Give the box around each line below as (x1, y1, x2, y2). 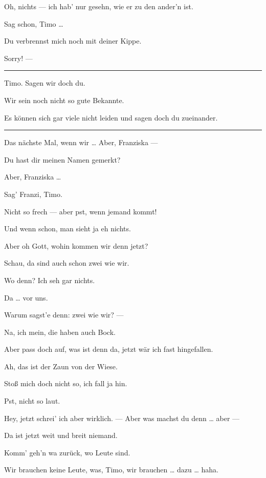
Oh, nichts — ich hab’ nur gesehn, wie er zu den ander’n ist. (4, 1, 193, 11)
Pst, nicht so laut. (4, 395, 60, 406)
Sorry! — (4, 52, 33, 63)
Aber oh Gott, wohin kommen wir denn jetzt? (4, 240, 148, 251)
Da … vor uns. (4, 292, 48, 303)
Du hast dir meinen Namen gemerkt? (4, 154, 121, 165)
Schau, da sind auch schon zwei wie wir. (4, 257, 129, 268)
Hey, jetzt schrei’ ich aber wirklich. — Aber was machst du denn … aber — (4, 412, 240, 423)
